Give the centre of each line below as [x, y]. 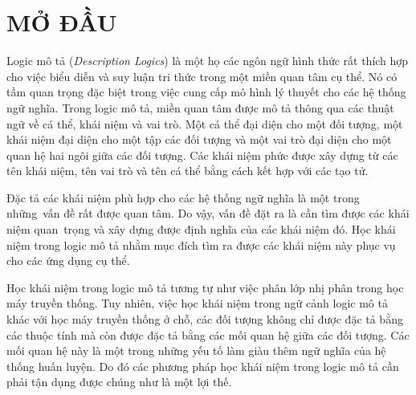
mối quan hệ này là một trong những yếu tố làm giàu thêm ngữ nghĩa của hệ [196, 350]
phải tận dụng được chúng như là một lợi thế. [119, 382]
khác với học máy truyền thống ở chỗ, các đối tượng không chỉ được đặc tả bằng [205, 319]
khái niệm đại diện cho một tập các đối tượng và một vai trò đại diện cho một [199, 139]
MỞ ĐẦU [62, 22]
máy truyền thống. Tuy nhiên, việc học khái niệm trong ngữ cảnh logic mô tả [197, 303]
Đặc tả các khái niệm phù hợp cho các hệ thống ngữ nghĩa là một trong [183, 197]
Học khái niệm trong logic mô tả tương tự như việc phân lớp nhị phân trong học [205, 287]
